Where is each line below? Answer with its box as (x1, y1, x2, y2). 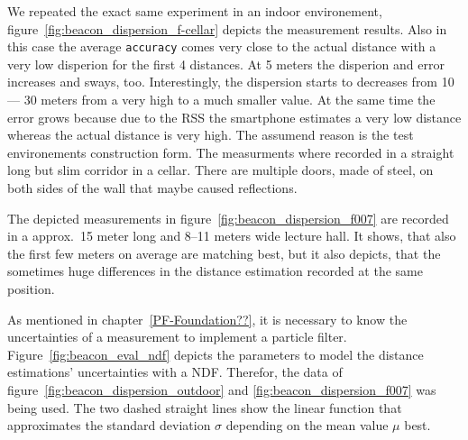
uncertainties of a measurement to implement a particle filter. (7, 327, 347, 346)
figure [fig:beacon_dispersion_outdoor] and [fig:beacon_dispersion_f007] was (7, 380, 436, 399)
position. (7, 279, 55, 298)
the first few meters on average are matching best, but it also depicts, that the (7, 243, 441, 262)
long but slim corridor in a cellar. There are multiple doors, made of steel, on (7, 160, 434, 179)
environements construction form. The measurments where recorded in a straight (7, 142, 454, 161)
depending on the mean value (225, 416, 389, 435)
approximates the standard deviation (7, 416, 211, 435)
